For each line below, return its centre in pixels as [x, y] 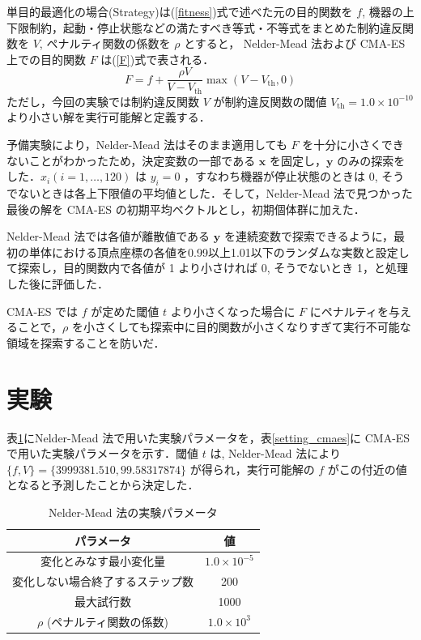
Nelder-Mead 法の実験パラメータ [133, 512]
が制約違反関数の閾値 [270, 101]
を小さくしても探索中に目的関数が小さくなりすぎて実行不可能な [241, 327]
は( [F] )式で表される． [157, 59]
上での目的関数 [46, 59]
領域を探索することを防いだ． [86, 342]
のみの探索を [371, 160]
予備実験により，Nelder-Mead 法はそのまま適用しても [147, 145]
